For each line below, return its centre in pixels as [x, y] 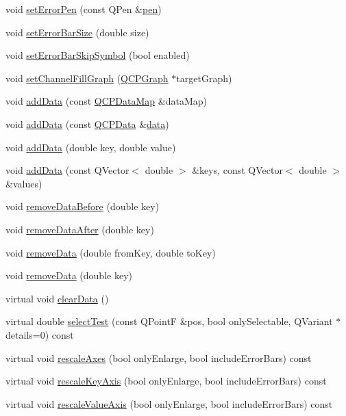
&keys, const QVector [237, 170]
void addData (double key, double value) [91, 147]
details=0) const [40, 334]
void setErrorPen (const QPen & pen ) [84, 9]
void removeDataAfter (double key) [80, 229]
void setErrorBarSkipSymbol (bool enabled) [98, 55]
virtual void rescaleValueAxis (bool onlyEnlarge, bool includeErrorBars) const [169, 403]
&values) [24, 183]
